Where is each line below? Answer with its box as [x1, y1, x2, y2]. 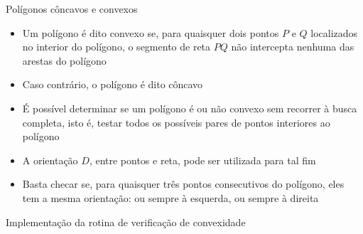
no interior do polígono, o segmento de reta [22, 39, 211, 54]
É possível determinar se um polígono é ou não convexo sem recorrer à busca [22, 100, 357, 115]
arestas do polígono [22, 53, 107, 68]
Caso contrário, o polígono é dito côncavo [22, 77, 203, 92]
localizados [310, 25, 358, 40]
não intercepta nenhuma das [231, 39, 354, 54]
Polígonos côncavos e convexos [6, 1, 138, 16]
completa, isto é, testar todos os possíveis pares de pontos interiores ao [22, 115, 330, 129]
